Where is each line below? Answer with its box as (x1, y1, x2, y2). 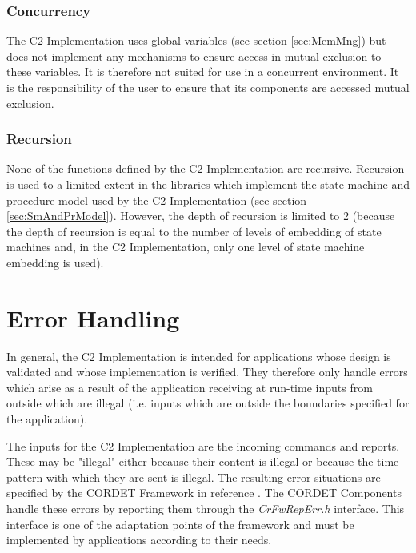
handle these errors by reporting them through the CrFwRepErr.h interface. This (6, 500, 405, 517)
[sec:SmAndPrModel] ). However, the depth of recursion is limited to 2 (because (6, 207, 395, 224)
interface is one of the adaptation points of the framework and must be (6, 515, 354, 532)
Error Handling (6, 301, 180, 334)
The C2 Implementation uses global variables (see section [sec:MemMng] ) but (6, 32, 386, 49)
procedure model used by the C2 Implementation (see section (6, 191, 307, 208)
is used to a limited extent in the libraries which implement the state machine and (6, 176, 410, 192)
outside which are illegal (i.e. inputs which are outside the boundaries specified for (6, 395, 410, 411)
